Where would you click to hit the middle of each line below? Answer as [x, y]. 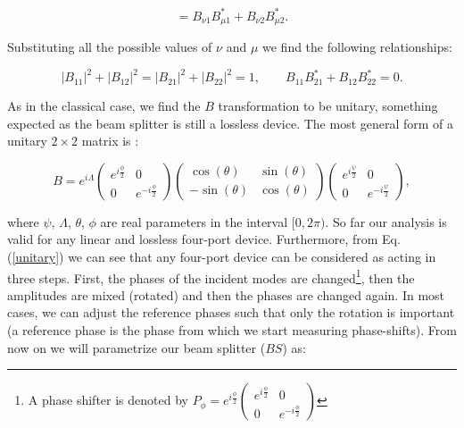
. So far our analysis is [386, 221]
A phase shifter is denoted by [108, 400]
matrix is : [110, 141]
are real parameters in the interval [194, 221]
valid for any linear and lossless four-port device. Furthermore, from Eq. [204, 239]
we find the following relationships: [357, 46]
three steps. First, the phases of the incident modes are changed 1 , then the [211, 276]
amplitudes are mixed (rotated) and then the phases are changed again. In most [226, 294]
